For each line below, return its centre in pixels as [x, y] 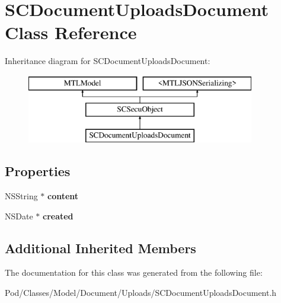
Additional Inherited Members [100, 248]
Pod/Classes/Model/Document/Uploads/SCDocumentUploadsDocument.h [141, 293]
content [63, 196]
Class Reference [71, 32]
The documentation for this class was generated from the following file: [134, 272]
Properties [38, 171]
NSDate [19, 216]
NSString [21, 196]
